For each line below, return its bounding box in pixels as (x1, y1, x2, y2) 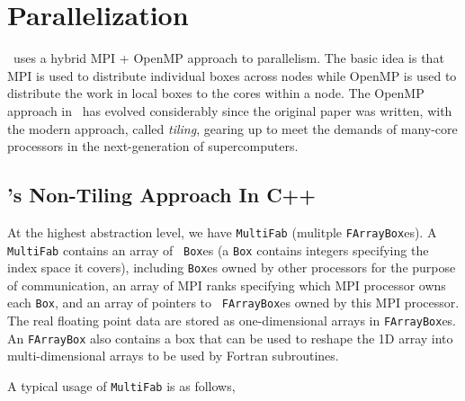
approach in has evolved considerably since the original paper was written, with (7, 101, 452, 120)
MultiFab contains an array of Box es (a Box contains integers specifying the (7, 240, 429, 259)
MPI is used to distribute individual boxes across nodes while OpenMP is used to (7, 66, 457, 85)
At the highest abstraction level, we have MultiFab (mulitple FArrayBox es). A (7, 222, 437, 241)
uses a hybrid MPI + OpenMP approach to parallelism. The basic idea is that (13, 49, 444, 67)
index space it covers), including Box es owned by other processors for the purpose (7, 258, 456, 277)
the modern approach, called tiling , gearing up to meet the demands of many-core (7, 119, 458, 138)
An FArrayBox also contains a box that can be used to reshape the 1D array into (7, 328, 453, 347)
